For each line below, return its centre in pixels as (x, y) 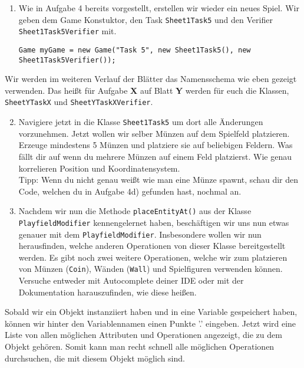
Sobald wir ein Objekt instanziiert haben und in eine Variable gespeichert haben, (151, 312)
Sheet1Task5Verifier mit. (67, 31)
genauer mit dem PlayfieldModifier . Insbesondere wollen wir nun (140, 234)
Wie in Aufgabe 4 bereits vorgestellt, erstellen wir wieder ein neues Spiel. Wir (159, 8)
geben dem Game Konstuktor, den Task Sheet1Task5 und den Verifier (146, 19)
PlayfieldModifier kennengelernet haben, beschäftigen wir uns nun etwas (154, 222)
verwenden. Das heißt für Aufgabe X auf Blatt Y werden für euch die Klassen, (147, 90)
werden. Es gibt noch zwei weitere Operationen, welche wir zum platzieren (153, 257)
